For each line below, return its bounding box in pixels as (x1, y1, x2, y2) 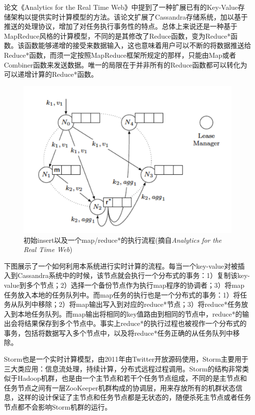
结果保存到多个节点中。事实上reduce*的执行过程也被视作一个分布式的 (24, 318, 247, 328)
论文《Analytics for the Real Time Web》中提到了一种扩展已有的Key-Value (4, 2, 238, 12)
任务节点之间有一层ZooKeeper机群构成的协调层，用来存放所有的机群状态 (4, 382, 236, 392)
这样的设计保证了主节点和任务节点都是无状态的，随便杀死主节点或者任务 (17, 392, 251, 402)
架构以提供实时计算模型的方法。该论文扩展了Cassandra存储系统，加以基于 (10, 11, 248, 22)
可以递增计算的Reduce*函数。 (4, 69, 98, 79)
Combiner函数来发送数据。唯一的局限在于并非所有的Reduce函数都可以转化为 (4, 59, 248, 69)
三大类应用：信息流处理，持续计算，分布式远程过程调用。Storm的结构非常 (4, 363, 242, 373)
